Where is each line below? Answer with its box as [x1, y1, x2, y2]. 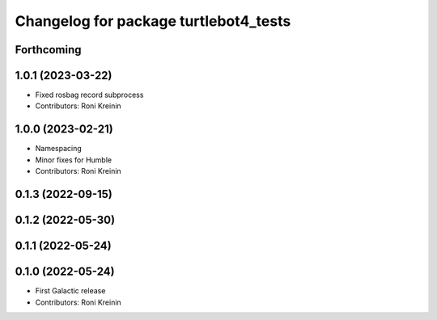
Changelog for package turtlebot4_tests [15, 12, 291, 30]
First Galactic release [35, 286, 106, 296]
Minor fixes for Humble [35, 154, 112, 165]
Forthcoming [15, 43, 82, 57]
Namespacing [35, 144, 83, 154]
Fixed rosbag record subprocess [35, 90, 144, 100]
